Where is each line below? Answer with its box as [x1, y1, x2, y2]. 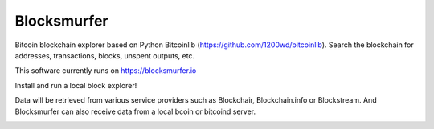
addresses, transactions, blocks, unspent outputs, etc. [14, 50, 195, 60]
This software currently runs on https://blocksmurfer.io [14, 66, 197, 75]
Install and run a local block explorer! [14, 80, 137, 90]
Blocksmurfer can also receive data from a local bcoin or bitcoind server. [14, 107, 256, 116]
